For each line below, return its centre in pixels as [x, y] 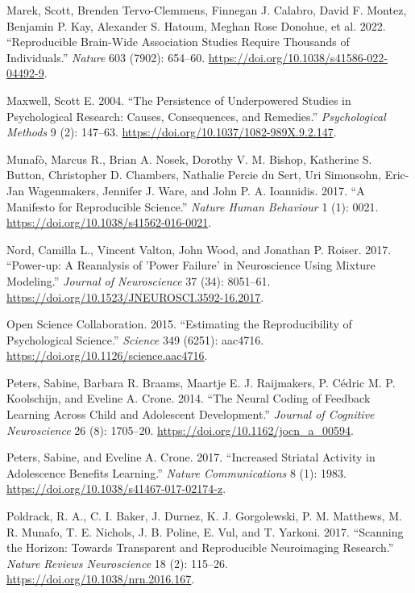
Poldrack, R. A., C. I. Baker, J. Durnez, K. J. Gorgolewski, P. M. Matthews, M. [205, 516]
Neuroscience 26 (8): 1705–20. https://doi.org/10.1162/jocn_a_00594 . [180, 430]
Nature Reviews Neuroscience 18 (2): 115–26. [117, 563]
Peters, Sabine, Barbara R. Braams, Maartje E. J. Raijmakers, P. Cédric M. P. [201, 382]
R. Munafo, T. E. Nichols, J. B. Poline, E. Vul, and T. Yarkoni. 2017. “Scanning [205, 531]
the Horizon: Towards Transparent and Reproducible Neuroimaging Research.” [200, 547]
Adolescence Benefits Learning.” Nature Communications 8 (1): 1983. [176, 472]
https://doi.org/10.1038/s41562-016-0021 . [109, 222]
